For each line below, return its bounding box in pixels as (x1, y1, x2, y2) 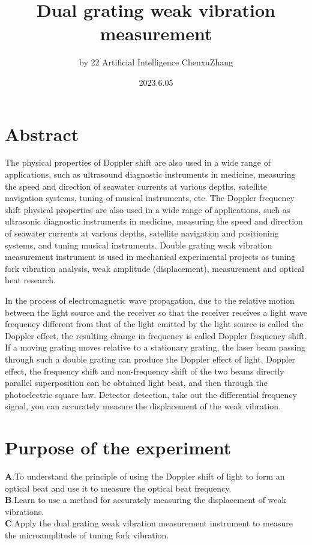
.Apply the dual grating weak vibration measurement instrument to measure (11, 517, 293, 529)
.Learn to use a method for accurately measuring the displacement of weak (11, 493, 286, 506)
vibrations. (5, 505, 44, 517)
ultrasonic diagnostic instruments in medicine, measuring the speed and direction (5, 215, 303, 227)
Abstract (5, 121, 79, 146)
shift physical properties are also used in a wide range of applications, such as (5, 203, 290, 215)
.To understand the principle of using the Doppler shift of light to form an (12, 470, 285, 483)
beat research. (5, 274, 56, 286)
